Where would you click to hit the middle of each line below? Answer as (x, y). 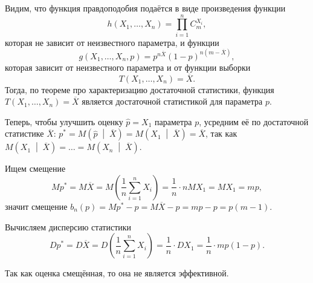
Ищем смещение (35, 168)
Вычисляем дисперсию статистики (68, 226)
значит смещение (36, 206)
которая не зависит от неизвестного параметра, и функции (112, 42)
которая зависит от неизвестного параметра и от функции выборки (128, 67)
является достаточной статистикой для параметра (172, 101)
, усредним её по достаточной (254, 121)
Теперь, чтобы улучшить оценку (64, 121)
